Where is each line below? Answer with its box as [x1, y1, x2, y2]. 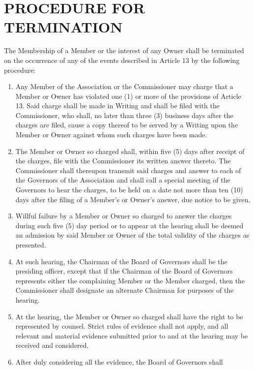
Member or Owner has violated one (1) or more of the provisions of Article [15, 91, 241, 101]
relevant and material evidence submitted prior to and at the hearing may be [15, 330, 248, 340]
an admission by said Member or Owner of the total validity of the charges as [15, 230, 250, 240]
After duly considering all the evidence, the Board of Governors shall [15, 356, 223, 367]
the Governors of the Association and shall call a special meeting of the [15, 175, 230, 185]
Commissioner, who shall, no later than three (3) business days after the [15, 110, 233, 120]
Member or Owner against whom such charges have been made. [15, 129, 207, 140]
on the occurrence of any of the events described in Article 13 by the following [4, 55, 240, 65]
